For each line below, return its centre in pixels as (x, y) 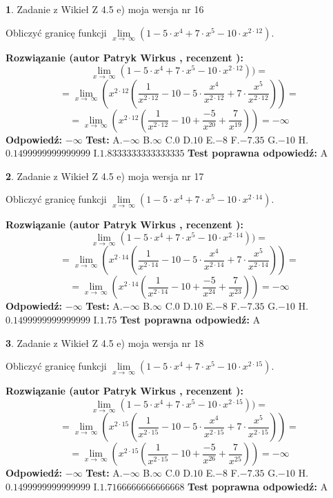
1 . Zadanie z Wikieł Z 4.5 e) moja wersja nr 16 (105, 9)
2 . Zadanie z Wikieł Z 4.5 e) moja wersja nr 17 (105, 176)
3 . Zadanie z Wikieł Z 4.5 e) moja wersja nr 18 (105, 342)
